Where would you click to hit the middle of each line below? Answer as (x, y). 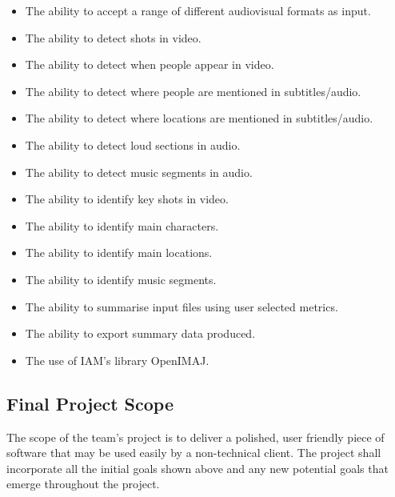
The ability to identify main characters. (122, 225)
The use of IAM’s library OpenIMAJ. (117, 360)
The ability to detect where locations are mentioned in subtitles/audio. (199, 118)
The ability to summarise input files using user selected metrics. (182, 306)
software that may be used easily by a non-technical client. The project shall (194, 453)
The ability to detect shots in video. (113, 37)
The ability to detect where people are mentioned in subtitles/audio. (193, 91)
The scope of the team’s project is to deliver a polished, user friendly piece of (196, 437)
